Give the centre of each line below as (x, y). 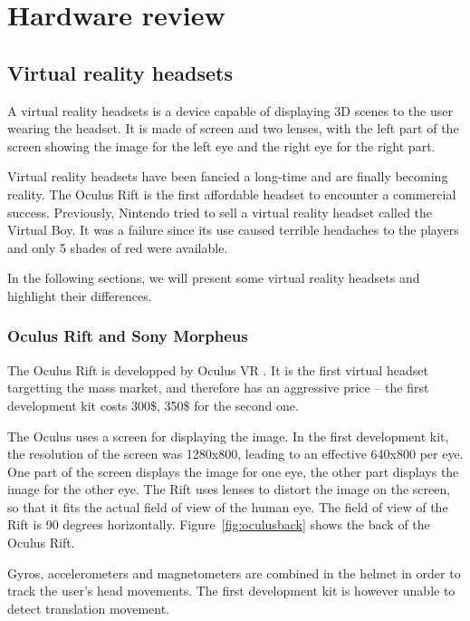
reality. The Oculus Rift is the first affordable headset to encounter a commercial (232, 194)
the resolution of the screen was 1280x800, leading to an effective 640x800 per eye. (235, 454)
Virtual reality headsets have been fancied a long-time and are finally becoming (228, 176)
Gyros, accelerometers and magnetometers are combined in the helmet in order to (234, 572)
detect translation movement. (88, 608)
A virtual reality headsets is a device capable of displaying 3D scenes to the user (230, 110)
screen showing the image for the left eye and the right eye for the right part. (221, 146)
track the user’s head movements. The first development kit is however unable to (231, 591)
